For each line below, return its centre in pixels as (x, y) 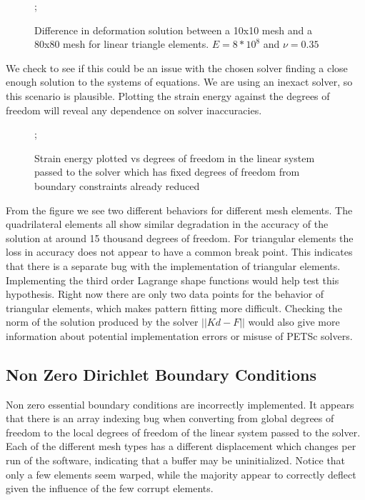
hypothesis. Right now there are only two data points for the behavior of (165, 294)
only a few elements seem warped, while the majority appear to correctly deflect (181, 474)
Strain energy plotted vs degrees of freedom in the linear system (175, 157)
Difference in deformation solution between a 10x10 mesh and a (173, 30)
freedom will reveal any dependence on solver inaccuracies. (134, 110)
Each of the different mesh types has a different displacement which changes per (181, 446)
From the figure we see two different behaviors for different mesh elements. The (179, 210)
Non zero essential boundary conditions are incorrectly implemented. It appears (180, 404)
